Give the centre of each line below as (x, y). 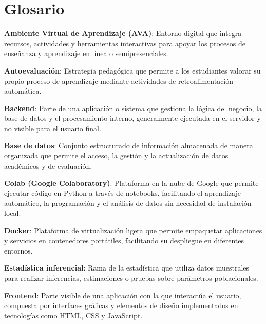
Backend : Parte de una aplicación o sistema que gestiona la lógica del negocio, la (133, 108)
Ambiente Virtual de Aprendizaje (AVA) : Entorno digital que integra (123, 33)
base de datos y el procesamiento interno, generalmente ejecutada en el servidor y (132, 118)
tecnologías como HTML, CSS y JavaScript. (73, 315)
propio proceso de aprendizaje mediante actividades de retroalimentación (119, 80)
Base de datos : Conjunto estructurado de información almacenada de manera (129, 145)
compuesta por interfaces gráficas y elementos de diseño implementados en (121, 305)
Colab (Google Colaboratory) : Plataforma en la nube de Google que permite (131, 183)
